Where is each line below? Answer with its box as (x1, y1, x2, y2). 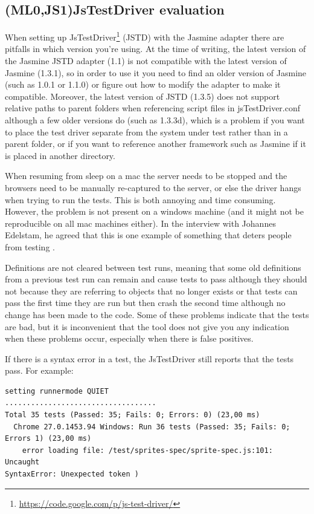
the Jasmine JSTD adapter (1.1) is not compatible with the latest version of (5, 54, 287, 67)
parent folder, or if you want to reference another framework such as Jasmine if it (5, 137, 306, 150)
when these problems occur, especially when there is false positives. (5, 332, 254, 345)
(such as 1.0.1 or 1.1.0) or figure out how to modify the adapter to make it (5, 78, 281, 91)
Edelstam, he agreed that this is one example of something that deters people (5, 229, 292, 241)
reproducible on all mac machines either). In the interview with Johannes (5, 216, 276, 229)
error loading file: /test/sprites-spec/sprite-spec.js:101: (22, 446, 273, 455)
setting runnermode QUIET (5, 386, 109, 395)
